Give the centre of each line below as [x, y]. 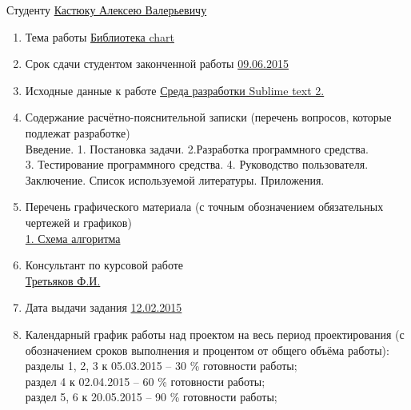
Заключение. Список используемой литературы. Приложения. [175, 179]
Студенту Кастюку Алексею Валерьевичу [107, 10]
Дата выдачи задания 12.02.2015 [104, 307]
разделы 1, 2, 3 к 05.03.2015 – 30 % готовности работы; [161, 366]
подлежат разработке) [78, 132]
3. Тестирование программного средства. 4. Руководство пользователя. [197, 164]
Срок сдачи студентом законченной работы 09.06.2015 [157, 64]
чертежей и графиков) [78, 222]
